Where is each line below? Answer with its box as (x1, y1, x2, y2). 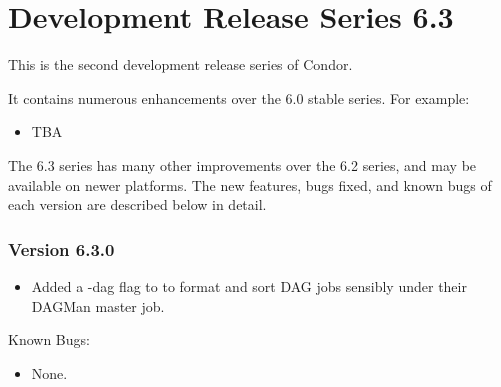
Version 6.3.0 (8, 236, 115, 261)
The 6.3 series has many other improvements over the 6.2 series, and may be (8, 154, 477, 175)
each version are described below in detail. (8, 194, 267, 215)
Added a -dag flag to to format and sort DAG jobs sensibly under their (31, 275, 467, 296)
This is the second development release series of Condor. (8, 54, 353, 75)
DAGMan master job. (31, 295, 165, 316)
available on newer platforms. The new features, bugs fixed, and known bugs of (8, 174, 492, 195)
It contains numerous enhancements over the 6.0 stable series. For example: (8, 87, 470, 108)
